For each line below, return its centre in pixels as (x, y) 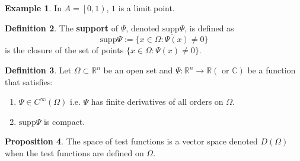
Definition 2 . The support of (62, 28)
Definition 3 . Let (38, 70)
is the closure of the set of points (64, 50)
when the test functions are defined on (74, 152)
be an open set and (138, 70)
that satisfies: (29, 81)
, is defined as (209, 28)
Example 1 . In (33, 8)
